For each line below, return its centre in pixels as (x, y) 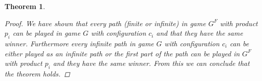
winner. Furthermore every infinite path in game (79, 43)
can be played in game (47, 33)
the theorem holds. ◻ (37, 73)
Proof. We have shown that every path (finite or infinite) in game (105, 23)
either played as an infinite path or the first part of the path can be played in (122, 53)
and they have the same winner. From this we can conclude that (151, 63)
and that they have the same (200, 33)
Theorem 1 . (25, 6)
